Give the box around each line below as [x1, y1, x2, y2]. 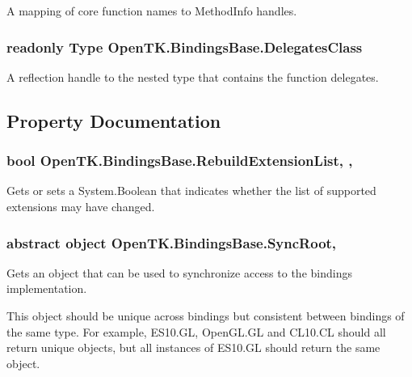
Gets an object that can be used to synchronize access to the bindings [6, 264, 352, 281]
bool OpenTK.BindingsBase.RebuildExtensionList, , [6, 150, 353, 171]
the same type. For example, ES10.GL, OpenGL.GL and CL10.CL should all [6, 323, 386, 340]
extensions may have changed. [6, 198, 155, 214]
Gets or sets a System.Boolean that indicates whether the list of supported [6, 182, 376, 199]
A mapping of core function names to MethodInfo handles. [6, 2, 297, 19]
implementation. [6, 280, 87, 297]
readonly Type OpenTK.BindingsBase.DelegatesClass [6, 36, 363, 57]
